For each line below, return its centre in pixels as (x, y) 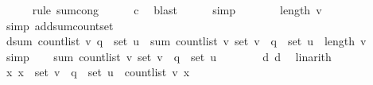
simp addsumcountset (60, 25)
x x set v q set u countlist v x (98, 72)
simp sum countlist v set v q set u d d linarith (169, 56)
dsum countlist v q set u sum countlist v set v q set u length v (186, 41)
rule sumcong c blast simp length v (177, 10)
